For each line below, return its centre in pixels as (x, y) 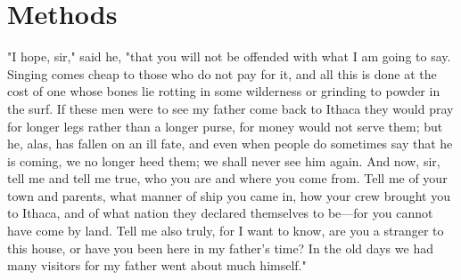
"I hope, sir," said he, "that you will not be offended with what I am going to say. (229, 56)
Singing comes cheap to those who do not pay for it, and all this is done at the (222, 73)
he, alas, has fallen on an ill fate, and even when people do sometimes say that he (230, 144)
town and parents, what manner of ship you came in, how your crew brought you (229, 195)
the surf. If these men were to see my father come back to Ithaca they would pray (230, 108)
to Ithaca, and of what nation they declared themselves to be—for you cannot (220, 213)
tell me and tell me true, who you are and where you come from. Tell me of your (227, 178)
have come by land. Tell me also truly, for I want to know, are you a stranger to (226, 231)
